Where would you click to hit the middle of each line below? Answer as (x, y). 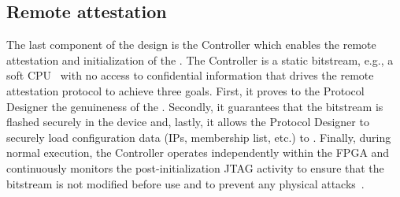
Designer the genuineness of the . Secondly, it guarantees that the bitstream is (195, 106)
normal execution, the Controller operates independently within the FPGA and (198, 152)
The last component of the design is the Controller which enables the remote (191, 45)
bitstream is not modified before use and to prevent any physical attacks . (185, 183)
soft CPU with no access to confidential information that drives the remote (190, 75)
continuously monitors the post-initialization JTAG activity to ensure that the (195, 167)
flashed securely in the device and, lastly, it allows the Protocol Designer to (188, 122)
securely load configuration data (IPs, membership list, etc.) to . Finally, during (199, 137)
